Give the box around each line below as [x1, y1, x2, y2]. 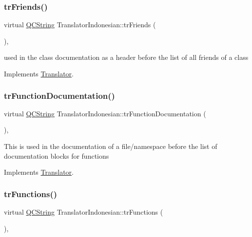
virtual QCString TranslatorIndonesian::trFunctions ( [4, 207, 163, 217]
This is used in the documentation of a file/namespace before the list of [4, 141, 217, 151]
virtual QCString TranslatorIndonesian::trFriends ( [4, 19, 156, 30]
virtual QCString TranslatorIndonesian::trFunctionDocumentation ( [4, 108, 206, 118]
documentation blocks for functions [4, 150, 109, 161]
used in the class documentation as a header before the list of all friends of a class [4, 52, 249, 62]
